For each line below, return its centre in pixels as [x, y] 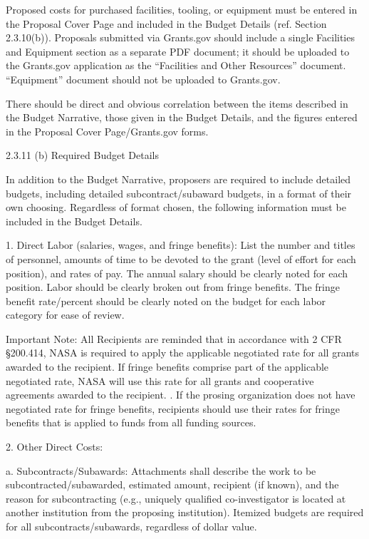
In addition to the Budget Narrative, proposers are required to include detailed [178, 179]
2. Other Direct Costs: [54, 447]
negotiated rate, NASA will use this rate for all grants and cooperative [160, 380]
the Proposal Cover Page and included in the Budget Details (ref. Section [166, 23]
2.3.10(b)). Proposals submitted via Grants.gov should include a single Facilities [180, 37]
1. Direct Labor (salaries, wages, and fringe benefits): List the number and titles [181, 245]
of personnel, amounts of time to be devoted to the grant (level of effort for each [181, 258]
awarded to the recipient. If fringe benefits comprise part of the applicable [167, 367]
